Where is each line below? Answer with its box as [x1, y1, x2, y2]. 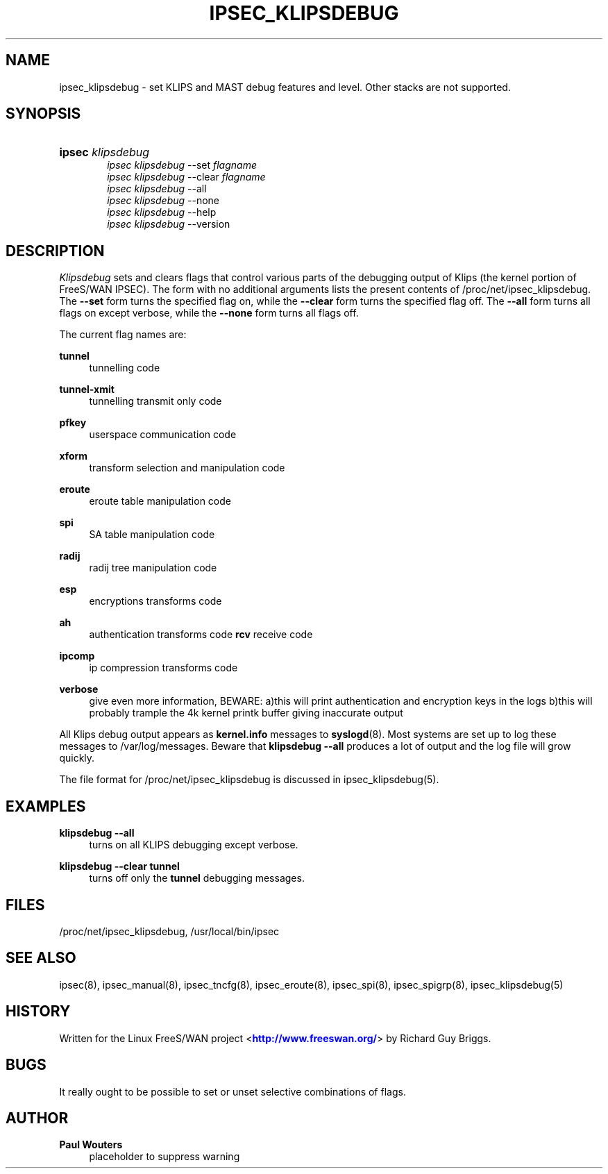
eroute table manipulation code [89, 495, 231, 508]
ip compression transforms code [89, 662, 238, 674]
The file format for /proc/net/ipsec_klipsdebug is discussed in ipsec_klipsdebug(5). [59, 773, 439, 786]
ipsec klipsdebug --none [107, 194, 219, 207]
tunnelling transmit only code [89, 395, 222, 408]
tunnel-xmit [59, 383, 115, 396]
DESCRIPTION [6, 242, 105, 260]
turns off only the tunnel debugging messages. [89, 872, 305, 884]
